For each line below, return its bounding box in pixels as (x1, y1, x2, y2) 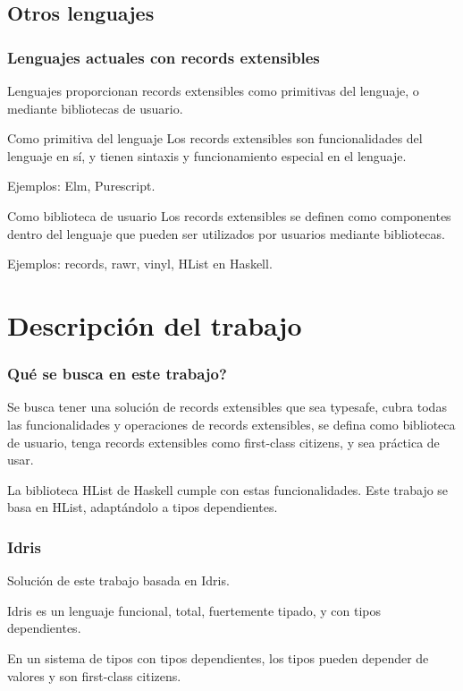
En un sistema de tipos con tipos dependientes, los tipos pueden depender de (7, 648, 429, 667)
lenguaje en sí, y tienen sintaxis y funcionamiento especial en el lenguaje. (7, 146, 407, 165)
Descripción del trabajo (7, 306, 302, 343)
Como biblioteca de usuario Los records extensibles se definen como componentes (7, 206, 451, 225)
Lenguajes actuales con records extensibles (7, 46, 320, 68)
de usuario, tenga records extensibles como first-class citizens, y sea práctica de (7, 432, 440, 451)
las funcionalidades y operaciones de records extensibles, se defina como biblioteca (7, 414, 456, 433)
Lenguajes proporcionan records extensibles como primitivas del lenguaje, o (7, 81, 419, 99)
